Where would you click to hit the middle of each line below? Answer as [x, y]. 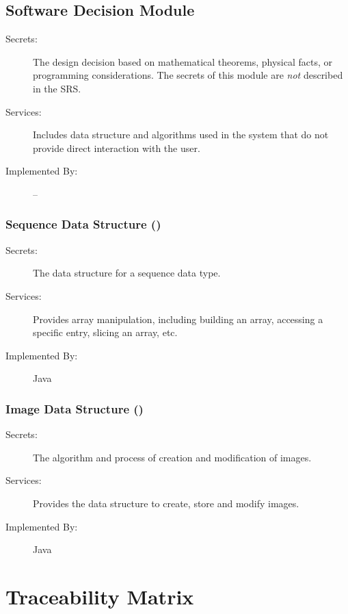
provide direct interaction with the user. [117, 148]
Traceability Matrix [100, 596]
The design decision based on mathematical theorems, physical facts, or [183, 61]
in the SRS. [57, 88]
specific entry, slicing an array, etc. [105, 332]
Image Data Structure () [75, 408]
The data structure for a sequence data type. [127, 273]
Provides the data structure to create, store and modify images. [166, 503]
